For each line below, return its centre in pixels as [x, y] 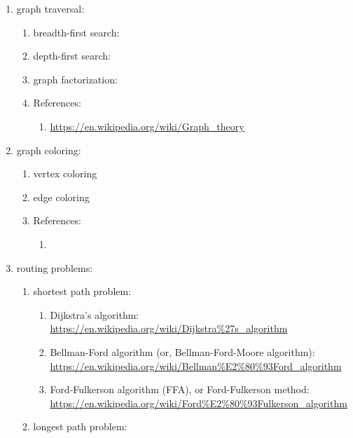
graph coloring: [49, 150]
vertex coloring [65, 173]
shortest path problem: [82, 291]
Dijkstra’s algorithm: [95, 314]
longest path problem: [80, 426]
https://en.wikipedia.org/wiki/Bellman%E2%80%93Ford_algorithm [196, 365]
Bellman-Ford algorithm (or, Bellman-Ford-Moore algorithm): [182, 351]
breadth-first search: [76, 32]
